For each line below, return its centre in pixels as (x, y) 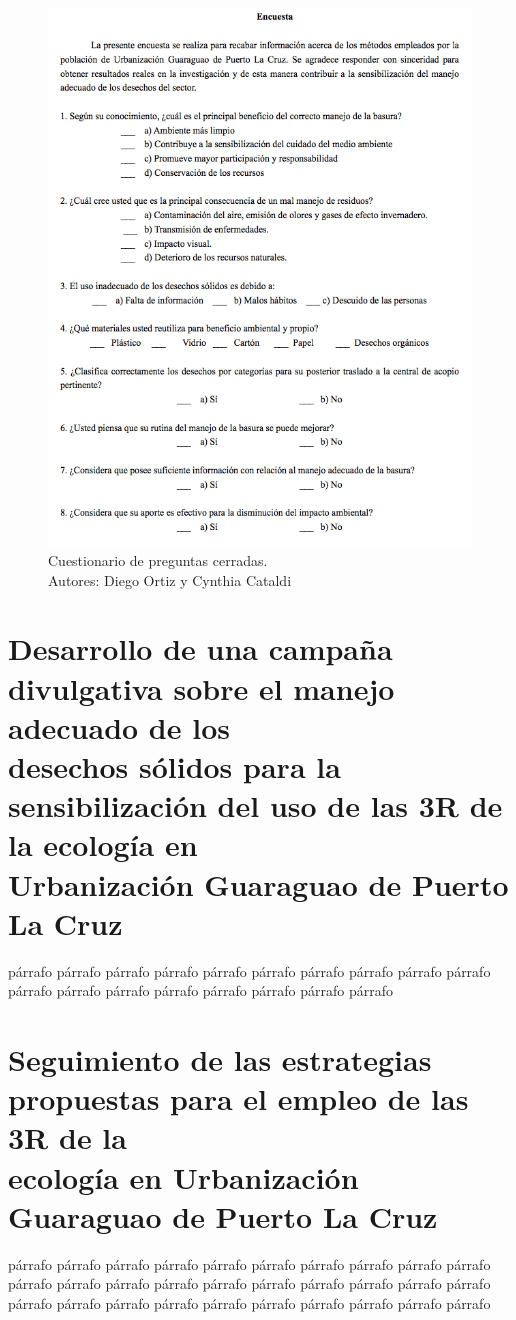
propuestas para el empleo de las (238, 1098)
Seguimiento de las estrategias (220, 1059)
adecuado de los (119, 726)
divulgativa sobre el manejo (201, 687)
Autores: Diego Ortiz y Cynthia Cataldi (170, 579)
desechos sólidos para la (174, 766)
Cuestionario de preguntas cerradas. (158, 560)
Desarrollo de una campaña (200, 648)
